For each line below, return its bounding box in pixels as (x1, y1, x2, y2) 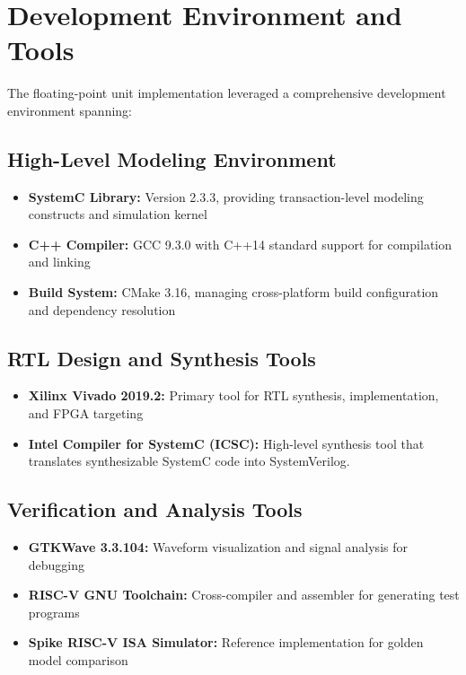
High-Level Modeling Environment (7, 145, 337, 172)
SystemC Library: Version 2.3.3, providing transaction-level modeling (28, 187, 424, 206)
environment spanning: (7, 101, 132, 119)
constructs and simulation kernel (28, 205, 207, 224)
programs (28, 602, 80, 621)
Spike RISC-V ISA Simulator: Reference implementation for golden (28, 633, 424, 652)
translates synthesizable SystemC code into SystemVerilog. (28, 451, 350, 470)
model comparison (28, 651, 128, 670)
